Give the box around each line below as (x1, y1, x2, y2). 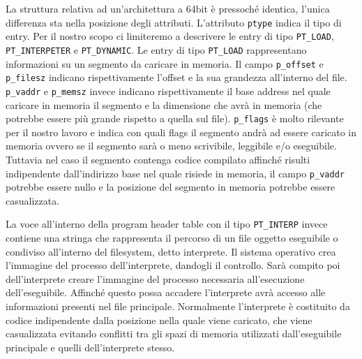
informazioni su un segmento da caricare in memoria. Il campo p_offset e (6, 56, 324, 71)
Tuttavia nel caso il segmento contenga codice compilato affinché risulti (6, 152, 310, 166)
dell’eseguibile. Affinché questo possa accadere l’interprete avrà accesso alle (6, 285, 326, 300)
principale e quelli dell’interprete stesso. (6, 339, 175, 354)
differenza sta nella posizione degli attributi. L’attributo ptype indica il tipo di (6, 15, 342, 29)
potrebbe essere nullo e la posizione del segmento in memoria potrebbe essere (6, 179, 335, 194)
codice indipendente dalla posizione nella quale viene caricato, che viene (6, 312, 312, 327)
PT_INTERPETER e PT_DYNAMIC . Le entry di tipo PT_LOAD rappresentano (6, 42, 307, 57)
